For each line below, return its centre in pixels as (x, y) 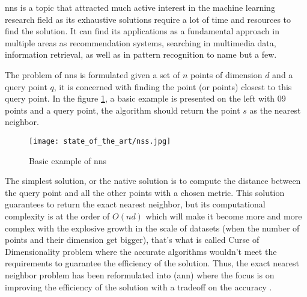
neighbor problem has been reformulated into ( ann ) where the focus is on (140, 274)
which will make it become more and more (224, 216)
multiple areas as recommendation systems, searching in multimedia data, (141, 42)
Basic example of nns (68, 160)
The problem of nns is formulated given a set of (93, 74)
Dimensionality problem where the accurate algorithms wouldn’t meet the (141, 251)
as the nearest (275, 110)
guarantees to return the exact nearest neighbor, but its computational (135, 204)
